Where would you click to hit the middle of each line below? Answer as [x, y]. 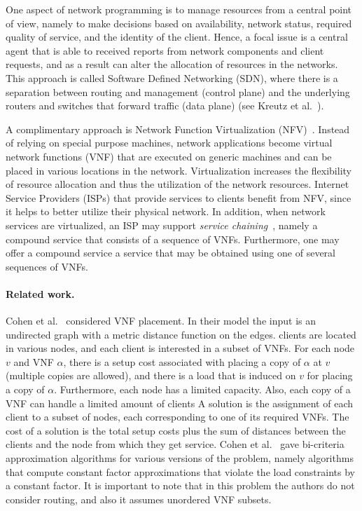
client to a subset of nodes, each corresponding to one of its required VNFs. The [177, 417]
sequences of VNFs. [47, 266]
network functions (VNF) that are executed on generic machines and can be [169, 156]
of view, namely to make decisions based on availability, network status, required [179, 23]
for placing [330, 375]
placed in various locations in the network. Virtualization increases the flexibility [179, 170]
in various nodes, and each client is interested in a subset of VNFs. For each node [180, 348]
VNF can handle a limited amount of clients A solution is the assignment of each [179, 403]
